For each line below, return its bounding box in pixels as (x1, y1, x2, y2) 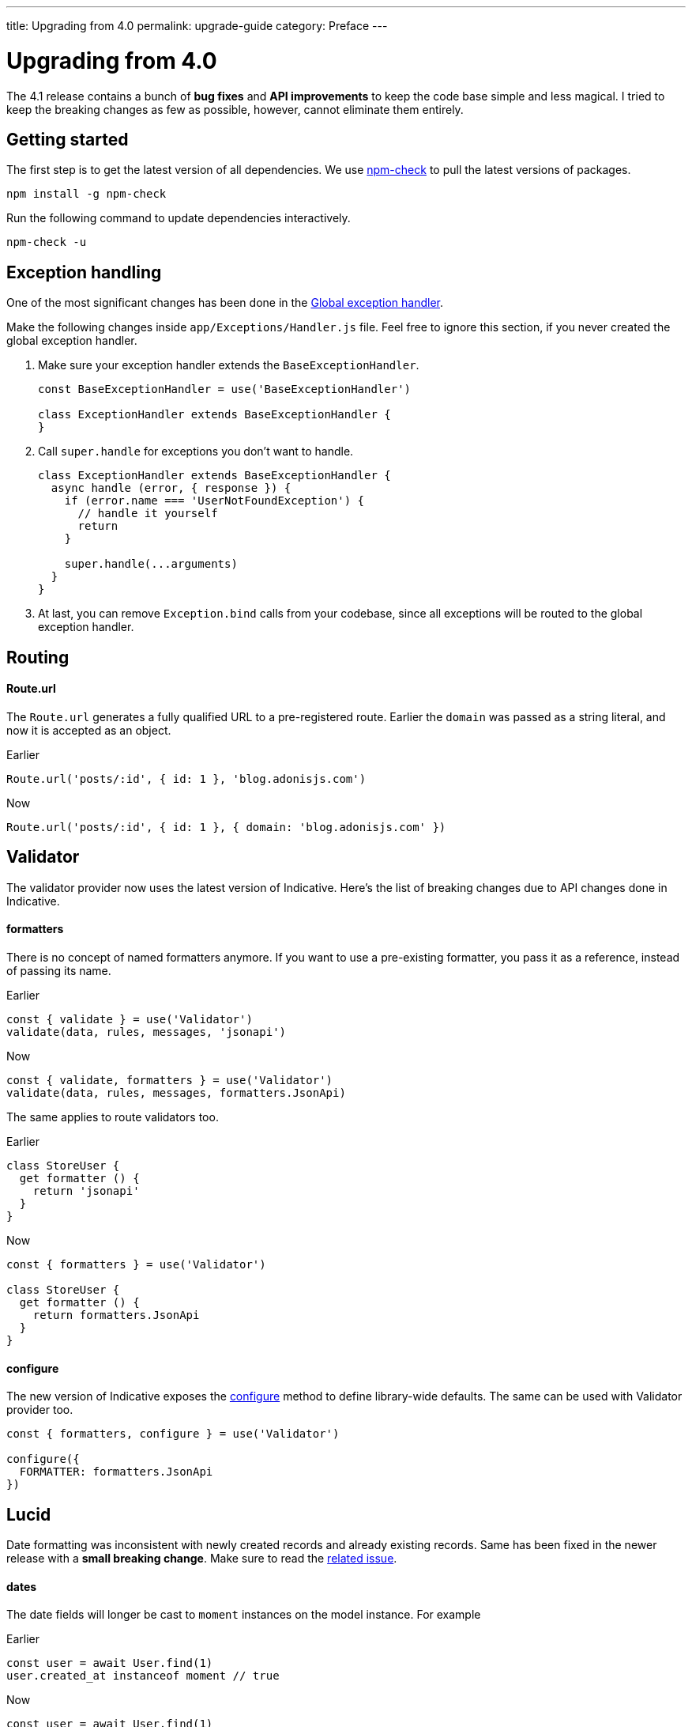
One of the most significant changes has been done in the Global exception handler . (6, 296, 444, 310)
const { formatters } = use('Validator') (6, 1257, 266, 1271)
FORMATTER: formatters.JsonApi (19, 1465, 213, 1479)
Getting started (6, 129, 129, 149)
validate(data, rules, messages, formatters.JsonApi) (6, 1086, 346, 1099)
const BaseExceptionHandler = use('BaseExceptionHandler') (38, 383, 412, 396)
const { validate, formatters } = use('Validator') (6, 1073, 333, 1086)
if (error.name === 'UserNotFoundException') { (64, 494, 365, 508)
